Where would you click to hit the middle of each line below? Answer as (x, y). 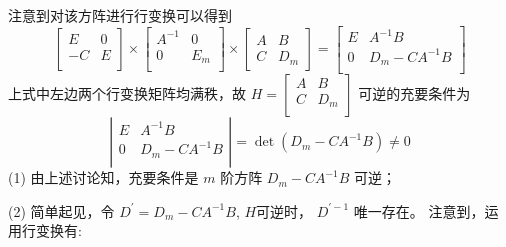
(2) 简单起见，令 (61, 210)
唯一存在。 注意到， (419, 210)
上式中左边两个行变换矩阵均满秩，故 (127, 93)
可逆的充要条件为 (414, 93)
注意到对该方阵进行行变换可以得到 (120, 15)
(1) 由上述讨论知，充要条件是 (103, 177)
